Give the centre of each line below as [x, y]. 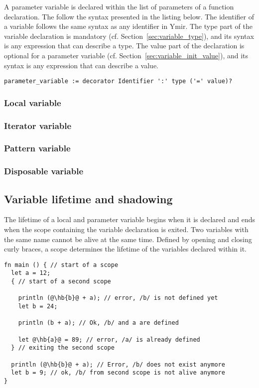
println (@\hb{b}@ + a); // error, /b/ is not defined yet [118, 298]
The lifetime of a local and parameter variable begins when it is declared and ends [129, 219]
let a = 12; [31, 273]
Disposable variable [44, 171]
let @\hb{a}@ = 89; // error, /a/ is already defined [109, 339]
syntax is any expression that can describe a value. [81, 65]
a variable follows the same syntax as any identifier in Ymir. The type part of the [128, 26]
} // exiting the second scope [63, 348]
